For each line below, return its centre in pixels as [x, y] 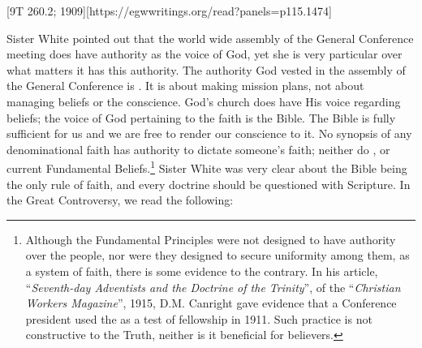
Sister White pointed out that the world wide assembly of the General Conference [210, 38]
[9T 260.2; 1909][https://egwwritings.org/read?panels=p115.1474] [169, 11]
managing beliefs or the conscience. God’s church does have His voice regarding [204, 101]
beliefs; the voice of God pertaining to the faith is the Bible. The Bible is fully [201, 117]
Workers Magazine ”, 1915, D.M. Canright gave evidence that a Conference [211, 303]
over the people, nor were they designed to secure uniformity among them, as [217, 255]
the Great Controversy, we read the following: [120, 200]
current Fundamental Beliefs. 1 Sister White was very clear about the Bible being [207, 167]
